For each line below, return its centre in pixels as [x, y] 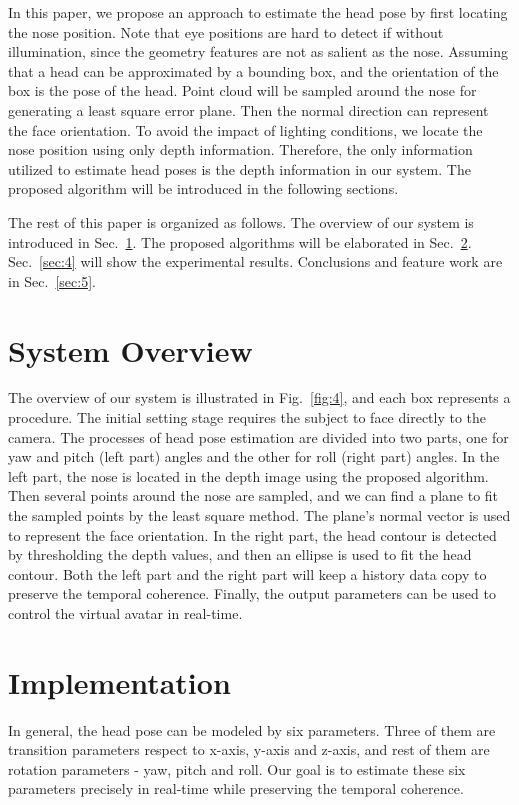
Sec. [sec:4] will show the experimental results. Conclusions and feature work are [255, 261]
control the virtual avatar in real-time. [125, 612]
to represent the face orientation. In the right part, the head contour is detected [252, 534]
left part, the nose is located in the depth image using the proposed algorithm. [248, 475]
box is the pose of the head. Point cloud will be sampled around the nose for [242, 90]
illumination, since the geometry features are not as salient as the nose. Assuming [258, 51]
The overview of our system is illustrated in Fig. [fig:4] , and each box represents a [259, 397]
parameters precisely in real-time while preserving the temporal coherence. [236, 788]
